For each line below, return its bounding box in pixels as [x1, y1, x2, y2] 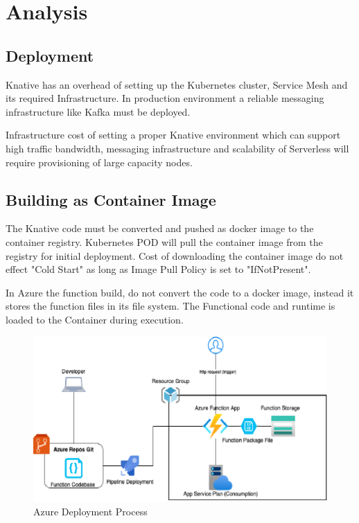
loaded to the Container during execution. [6, 312, 184, 326]
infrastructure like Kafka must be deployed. [6, 104, 191, 118]
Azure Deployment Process [33, 504, 148, 519]
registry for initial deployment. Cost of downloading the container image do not [6, 248, 344, 263]
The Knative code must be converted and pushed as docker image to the [6, 221, 314, 236]
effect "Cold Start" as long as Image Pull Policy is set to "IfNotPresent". [6, 262, 311, 276]
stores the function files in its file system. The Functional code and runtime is [6, 299, 335, 313]
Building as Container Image [6, 188, 216, 210]
